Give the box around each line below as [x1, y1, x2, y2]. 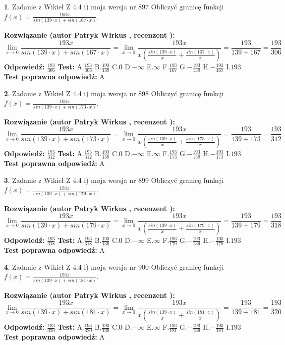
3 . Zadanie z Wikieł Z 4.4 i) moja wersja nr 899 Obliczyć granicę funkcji [4, 174, 224, 185]
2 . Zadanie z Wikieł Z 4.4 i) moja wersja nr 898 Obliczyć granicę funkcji [4, 88, 224, 98]
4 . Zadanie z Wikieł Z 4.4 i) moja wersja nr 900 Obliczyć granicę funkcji [4, 261, 224, 272]
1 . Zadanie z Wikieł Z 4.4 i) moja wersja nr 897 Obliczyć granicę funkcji [4, 1, 224, 11]
